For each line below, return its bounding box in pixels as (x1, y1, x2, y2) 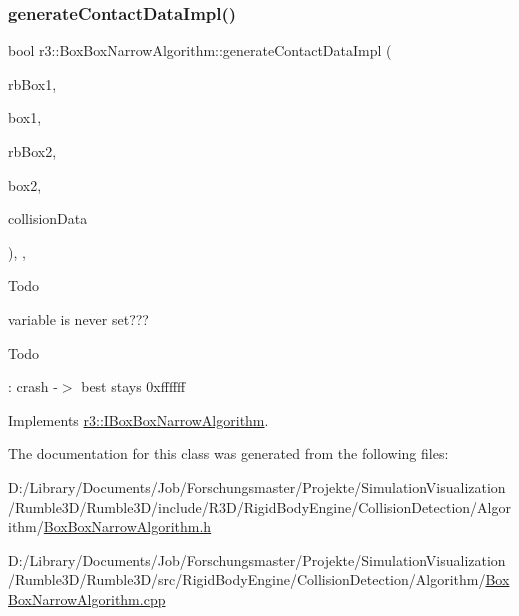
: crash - (8, 376, 58, 397)
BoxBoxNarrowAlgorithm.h (43, 516, 212, 537)
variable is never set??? (8, 308, 149, 329)
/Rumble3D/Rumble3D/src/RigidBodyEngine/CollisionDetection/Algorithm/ (8, 569, 486, 590)
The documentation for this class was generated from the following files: (8, 443, 449, 464)
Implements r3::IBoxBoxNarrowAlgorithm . (8, 409, 269, 430)
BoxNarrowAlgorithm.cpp (8, 588, 166, 609)
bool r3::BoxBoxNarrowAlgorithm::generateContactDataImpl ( (8, 40, 392, 61)
